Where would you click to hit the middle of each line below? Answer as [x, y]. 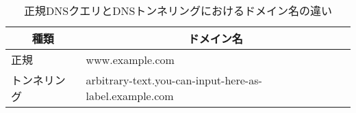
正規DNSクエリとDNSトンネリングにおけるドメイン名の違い [178, 11]
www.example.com [130, 59]
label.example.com [130, 96]
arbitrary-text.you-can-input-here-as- [174, 80]
